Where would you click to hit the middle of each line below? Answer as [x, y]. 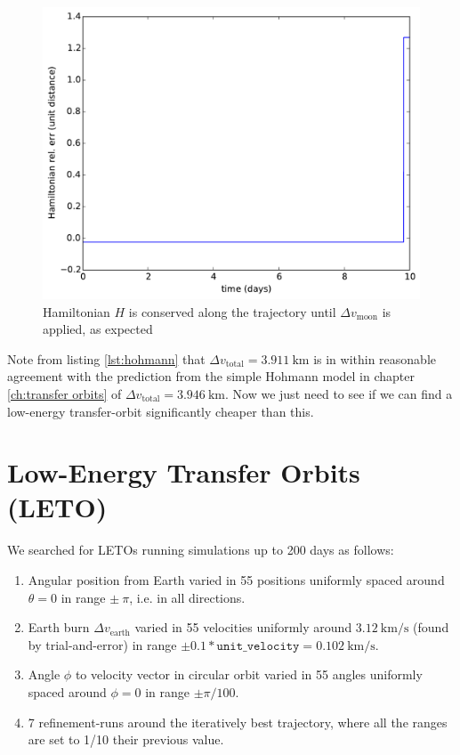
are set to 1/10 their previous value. [126, 739]
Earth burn [59, 627]
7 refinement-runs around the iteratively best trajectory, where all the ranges [238, 722]
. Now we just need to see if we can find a [339, 393]
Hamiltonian [77, 311]
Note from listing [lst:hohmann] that [106, 358]
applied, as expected [98, 329]
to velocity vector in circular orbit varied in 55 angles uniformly [249, 674]
